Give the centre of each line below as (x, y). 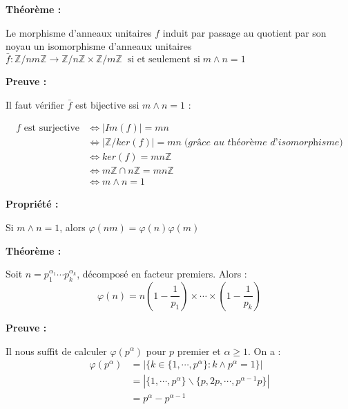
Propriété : (32, 204)
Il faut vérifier (35, 104)
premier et (199, 351)
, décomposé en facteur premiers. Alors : (162, 274)
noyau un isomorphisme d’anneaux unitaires (99, 46)
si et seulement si (164, 60)
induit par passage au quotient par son (244, 32)
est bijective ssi (107, 104)
